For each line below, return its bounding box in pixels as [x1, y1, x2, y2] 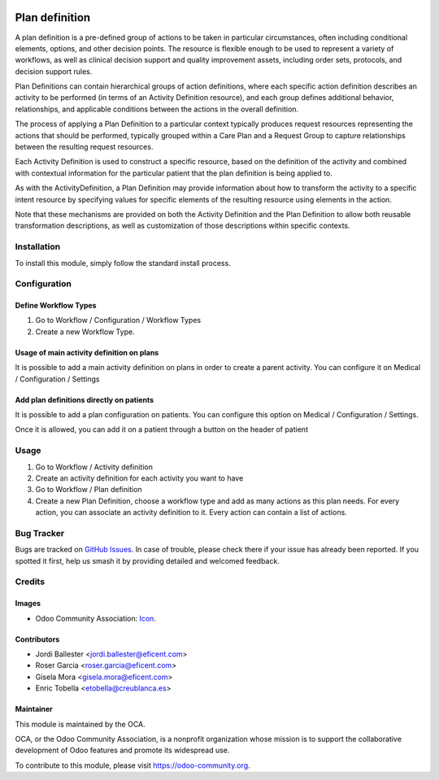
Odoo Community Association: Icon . [35, 613, 156, 623]
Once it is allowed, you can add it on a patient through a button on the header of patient [15, 425, 309, 434]
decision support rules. [15, 66, 93, 76]
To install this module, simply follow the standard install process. [15, 258, 231, 268]
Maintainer [15, 704, 53, 714]
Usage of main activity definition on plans [15, 347, 159, 357]
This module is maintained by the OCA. [15, 719, 146, 729]
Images [15, 599, 41, 608]
